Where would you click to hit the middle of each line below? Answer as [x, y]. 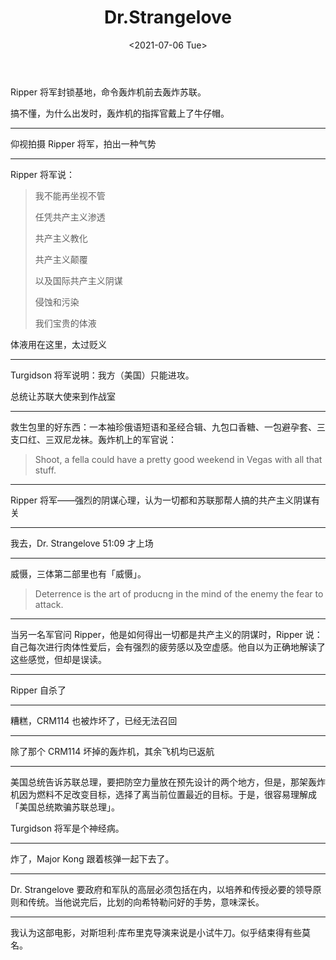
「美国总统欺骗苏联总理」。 [65, 807]
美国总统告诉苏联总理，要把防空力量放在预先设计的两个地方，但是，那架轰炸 [168, 782]
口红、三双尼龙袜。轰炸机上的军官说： [97, 439]
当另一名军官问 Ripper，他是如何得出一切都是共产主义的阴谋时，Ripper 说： [166, 634]
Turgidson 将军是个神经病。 [67, 828]
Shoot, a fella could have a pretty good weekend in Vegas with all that [178, 459]
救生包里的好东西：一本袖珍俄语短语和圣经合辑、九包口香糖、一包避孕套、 [163, 427]
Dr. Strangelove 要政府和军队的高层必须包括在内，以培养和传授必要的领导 [161, 889]
